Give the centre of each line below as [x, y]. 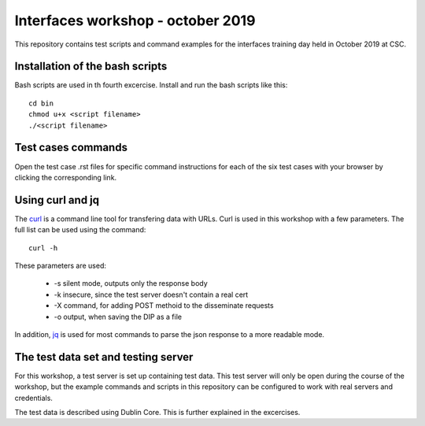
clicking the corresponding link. [66, 177]
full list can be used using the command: [80, 230]
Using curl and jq [57, 200]
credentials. [33, 398]
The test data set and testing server [104, 357]
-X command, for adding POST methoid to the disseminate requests [164, 306]
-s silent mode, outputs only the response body [131, 283]
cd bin [41, 103]
